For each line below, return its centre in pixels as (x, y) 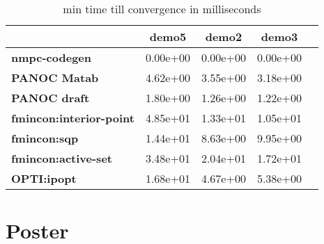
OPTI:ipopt (44, 178)
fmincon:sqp (45, 138)
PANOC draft (51, 98)
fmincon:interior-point (73, 118)
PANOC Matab (55, 78)
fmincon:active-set (62, 158)
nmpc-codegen (51, 57)
